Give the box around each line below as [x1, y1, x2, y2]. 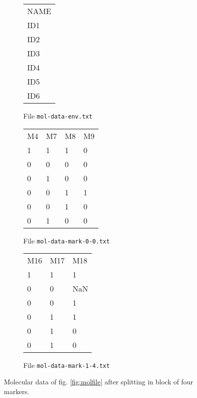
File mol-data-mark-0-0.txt [23, 235, 110, 245]
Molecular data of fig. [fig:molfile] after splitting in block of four [4, 376, 193, 386]
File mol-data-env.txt [23, 111, 93, 121]
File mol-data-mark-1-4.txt [23, 360, 110, 370]
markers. [4, 386, 30, 396]
